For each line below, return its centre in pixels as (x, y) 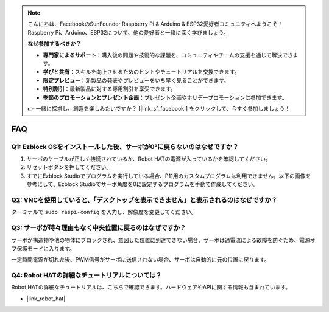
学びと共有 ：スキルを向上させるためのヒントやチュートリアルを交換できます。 (141, 72)
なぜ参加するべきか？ (55, 44)
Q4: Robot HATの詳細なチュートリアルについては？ (87, 276)
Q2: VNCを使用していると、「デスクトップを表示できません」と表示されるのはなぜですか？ (144, 200)
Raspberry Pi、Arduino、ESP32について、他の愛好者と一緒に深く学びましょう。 (128, 32)
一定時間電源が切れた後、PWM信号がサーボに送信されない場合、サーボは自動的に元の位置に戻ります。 (140, 260)
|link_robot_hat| (46, 299)
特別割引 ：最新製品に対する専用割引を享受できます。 (109, 89)
